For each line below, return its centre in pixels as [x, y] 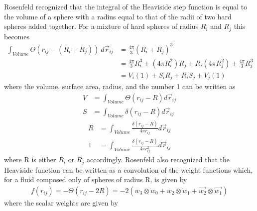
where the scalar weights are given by [61, 203]
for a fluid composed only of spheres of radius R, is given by [96, 179]
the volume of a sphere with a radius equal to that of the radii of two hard [118, 16]
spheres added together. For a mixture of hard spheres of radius [101, 26]
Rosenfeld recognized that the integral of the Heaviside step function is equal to [126, 6]
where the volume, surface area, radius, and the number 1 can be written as [120, 86]
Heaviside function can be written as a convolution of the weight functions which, [128, 169]
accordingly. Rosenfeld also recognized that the [158, 159]
